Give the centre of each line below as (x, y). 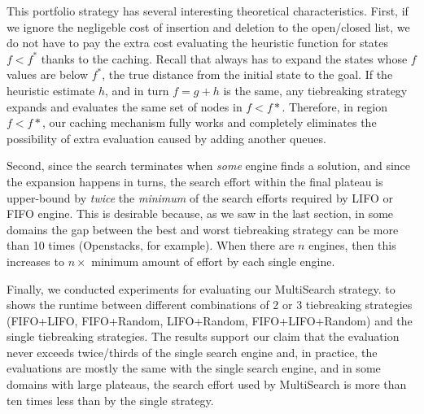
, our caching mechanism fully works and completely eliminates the (210, 122)
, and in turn (137, 90)
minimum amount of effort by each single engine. (213, 261)
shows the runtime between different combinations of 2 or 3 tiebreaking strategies (210, 305)
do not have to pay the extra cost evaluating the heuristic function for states (198, 43)
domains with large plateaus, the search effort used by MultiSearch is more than (207, 384)
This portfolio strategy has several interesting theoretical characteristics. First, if (208, 11)
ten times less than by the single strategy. (110, 400)
